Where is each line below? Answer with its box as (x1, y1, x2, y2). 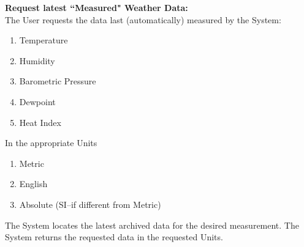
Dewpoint (19, 95, 56, 108)
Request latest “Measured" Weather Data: (5, 1, 188, 13)
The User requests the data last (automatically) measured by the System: (5, 13, 281, 26)
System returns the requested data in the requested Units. (5, 230, 223, 243)
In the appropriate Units (5, 136, 97, 149)
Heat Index (19, 116, 61, 128)
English (19, 177, 48, 190)
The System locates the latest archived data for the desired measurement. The (5, 218, 299, 231)
